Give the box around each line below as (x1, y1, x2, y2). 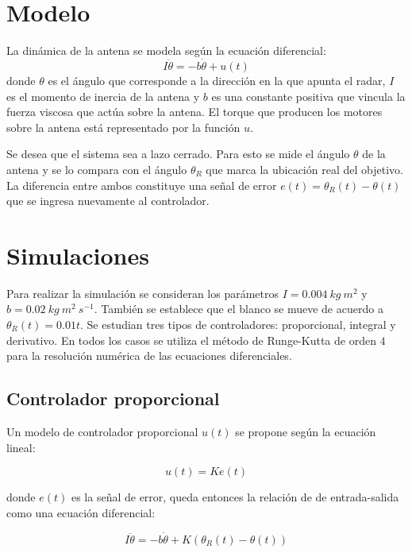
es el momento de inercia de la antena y (6, 87, 200, 104)
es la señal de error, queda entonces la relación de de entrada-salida (71, 489, 399, 505)
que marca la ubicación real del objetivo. (206, 160, 403, 177)
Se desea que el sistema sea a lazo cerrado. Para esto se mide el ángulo (6, 145, 350, 162)
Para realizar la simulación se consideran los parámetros (6, 284, 279, 301)
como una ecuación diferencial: (6, 504, 156, 520)
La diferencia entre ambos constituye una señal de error (6, 176, 277, 193)
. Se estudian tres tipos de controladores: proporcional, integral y (79, 316, 396, 332)
